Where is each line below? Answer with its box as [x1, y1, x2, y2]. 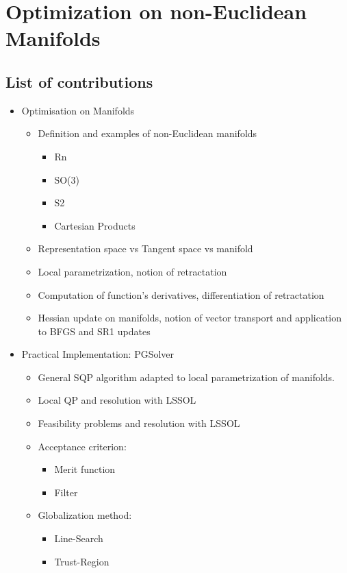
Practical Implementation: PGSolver [21, 347, 175, 361]
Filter [54, 485, 78, 499]
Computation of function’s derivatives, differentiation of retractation [38, 287, 324, 302]
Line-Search [54, 531, 103, 546]
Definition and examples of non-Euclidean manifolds [38, 126, 257, 141]
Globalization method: [38, 508, 132, 522]
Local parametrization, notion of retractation [38, 264, 227, 278]
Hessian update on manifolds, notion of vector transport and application [38, 310, 342, 325]
